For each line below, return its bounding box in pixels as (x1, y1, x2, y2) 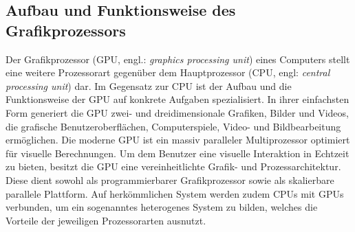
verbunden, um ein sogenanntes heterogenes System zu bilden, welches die (6, 200, 318, 214)
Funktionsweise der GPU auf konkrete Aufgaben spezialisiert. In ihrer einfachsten (6, 92, 349, 106)
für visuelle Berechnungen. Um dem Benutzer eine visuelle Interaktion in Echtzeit (6, 146, 349, 160)
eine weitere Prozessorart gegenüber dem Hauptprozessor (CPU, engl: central (6, 65, 330, 80)
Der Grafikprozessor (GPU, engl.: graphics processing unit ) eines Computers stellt (6, 51, 350, 66)
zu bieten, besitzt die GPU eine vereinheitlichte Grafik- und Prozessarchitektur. (6, 159, 341, 174)
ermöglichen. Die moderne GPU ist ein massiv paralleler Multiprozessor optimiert (6, 132, 350, 147)
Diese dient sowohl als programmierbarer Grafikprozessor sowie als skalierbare (6, 172, 334, 187)
